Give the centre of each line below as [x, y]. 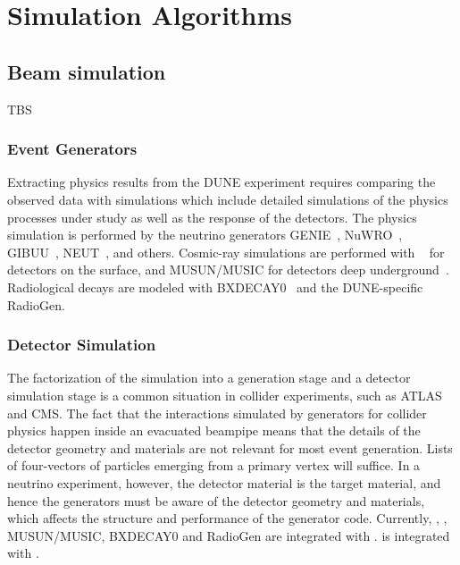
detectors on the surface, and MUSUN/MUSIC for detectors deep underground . [228, 270]
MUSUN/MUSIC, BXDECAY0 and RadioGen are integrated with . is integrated [229, 535]
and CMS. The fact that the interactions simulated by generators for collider [217, 413]
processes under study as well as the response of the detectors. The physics [212, 217]
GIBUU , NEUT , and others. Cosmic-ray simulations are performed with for [226, 252]
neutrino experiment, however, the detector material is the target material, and [224, 482]
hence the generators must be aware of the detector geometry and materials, [216, 500]
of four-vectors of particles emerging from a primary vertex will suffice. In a [214, 465]
